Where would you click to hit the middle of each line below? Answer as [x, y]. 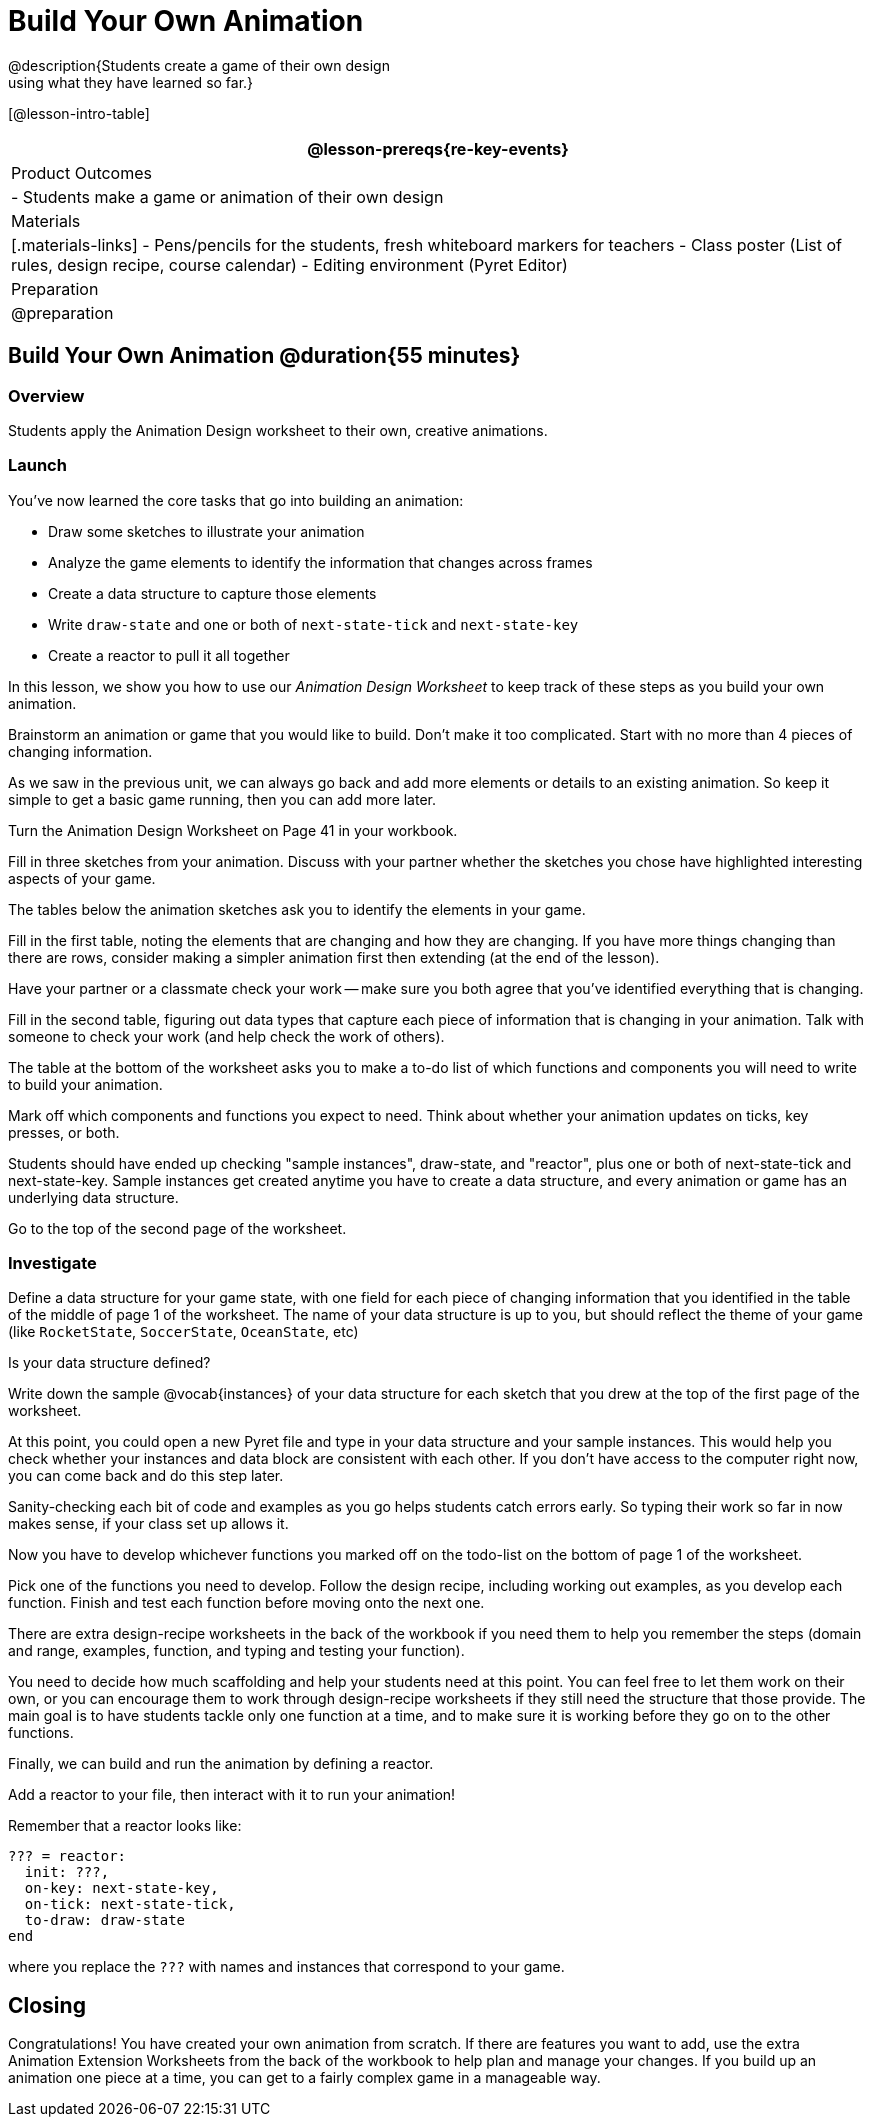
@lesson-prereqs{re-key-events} [438, 148]
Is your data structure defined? [109, 1363]
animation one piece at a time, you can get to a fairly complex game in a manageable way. [304, 2078]
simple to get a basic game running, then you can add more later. [222, 799]
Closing [47, 2005]
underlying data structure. [93, 1197]
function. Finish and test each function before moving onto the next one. [246, 1603]
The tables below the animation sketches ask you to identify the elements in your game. [297, 909]
